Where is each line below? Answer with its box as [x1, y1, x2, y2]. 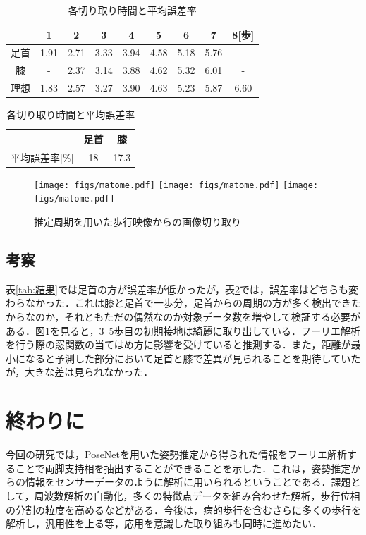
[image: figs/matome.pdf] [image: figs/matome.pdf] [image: [34, 180, 319, 190]
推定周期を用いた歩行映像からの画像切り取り [34, 214, 241, 229]
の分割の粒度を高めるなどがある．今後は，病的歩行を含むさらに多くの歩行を [6, 502, 361, 517]
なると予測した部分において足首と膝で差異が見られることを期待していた [25, 350, 361, 365]
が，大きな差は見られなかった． [6, 364, 154, 379]
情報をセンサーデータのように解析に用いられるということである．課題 [25, 474, 351, 489]
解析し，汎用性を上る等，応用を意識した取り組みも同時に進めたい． [6, 516, 322, 531]
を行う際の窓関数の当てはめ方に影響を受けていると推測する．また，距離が [6, 337, 351, 352]
